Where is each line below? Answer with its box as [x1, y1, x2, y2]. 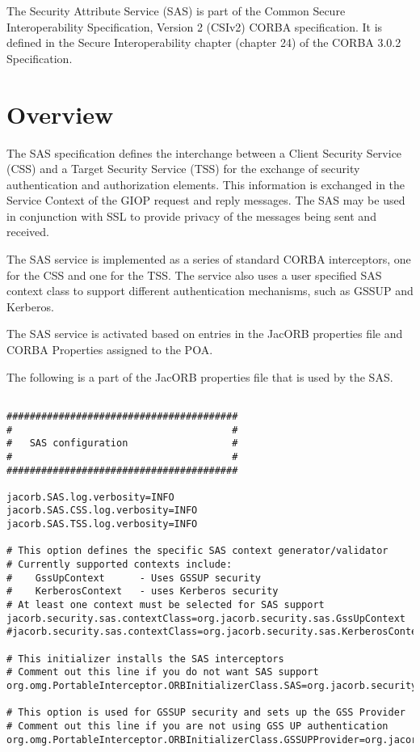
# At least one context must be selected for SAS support [6, 599, 325, 611]
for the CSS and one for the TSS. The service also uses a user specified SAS [6, 266, 382, 283]
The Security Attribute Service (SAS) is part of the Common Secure [6, 2, 346, 19]
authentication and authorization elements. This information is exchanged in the [6, 175, 405, 192]
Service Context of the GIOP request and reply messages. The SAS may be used [6, 192, 405, 209]
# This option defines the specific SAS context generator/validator [6, 545, 388, 557]
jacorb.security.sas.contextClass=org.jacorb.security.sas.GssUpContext [6, 612, 405, 624]
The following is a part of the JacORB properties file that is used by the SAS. [6, 368, 393, 385]
